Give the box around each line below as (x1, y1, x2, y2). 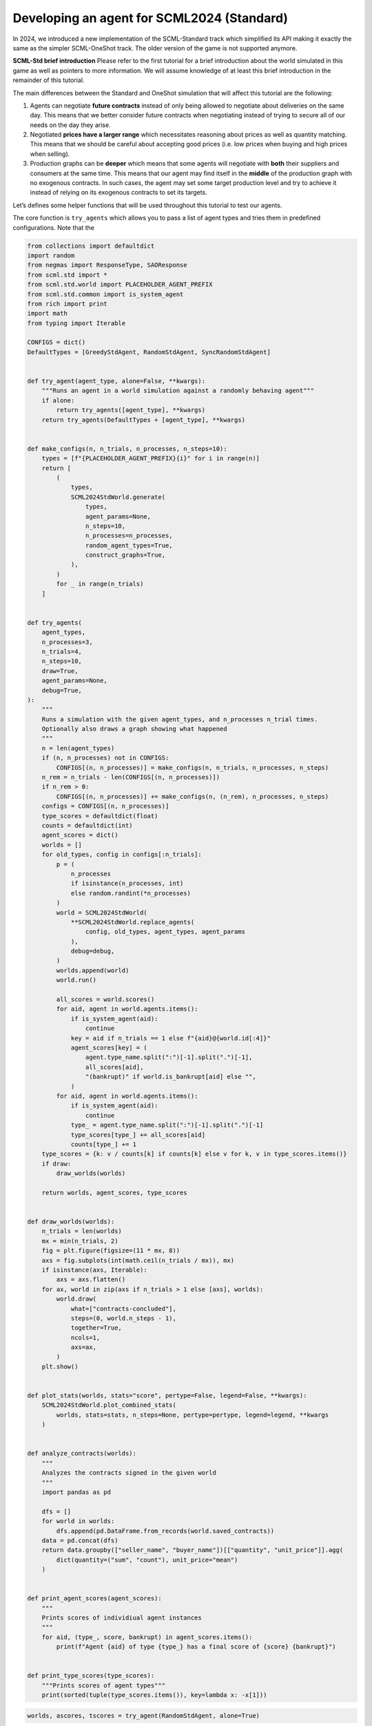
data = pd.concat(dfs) (41, 1536, 118, 1544)
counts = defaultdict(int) (41, 822, 134, 829)
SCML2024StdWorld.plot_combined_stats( (41, 1402, 177, 1409)
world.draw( (56, 1295, 96, 1303)
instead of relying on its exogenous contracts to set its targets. (30, 188, 208, 197)
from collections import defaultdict (27, 242, 155, 250)
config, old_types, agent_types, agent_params (85, 928, 246, 935)
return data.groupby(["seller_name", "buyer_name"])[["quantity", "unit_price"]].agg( (41, 1546, 344, 1554)
